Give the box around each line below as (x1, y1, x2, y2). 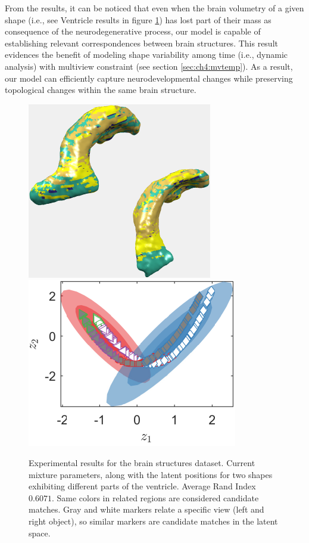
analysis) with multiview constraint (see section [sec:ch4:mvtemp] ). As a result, (5, 60, 293, 72)
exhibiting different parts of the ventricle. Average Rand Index (29, 480, 256, 492)
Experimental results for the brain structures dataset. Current (29, 456, 255, 468)
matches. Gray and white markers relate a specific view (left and (29, 503, 264, 516)
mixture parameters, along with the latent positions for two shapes (29, 468, 273, 480)
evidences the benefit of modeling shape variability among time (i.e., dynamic (5, 48, 288, 61)
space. (29, 526, 51, 539)
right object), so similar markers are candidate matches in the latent (29, 514, 278, 527)
